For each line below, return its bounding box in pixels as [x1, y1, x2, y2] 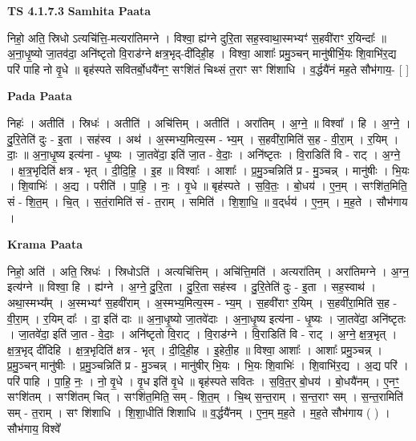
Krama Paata [7, 236, 83, 253]
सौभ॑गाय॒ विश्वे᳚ [7, 419, 61, 436]
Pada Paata [7, 87, 72, 104]
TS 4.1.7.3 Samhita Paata [7, 2, 151, 18]
